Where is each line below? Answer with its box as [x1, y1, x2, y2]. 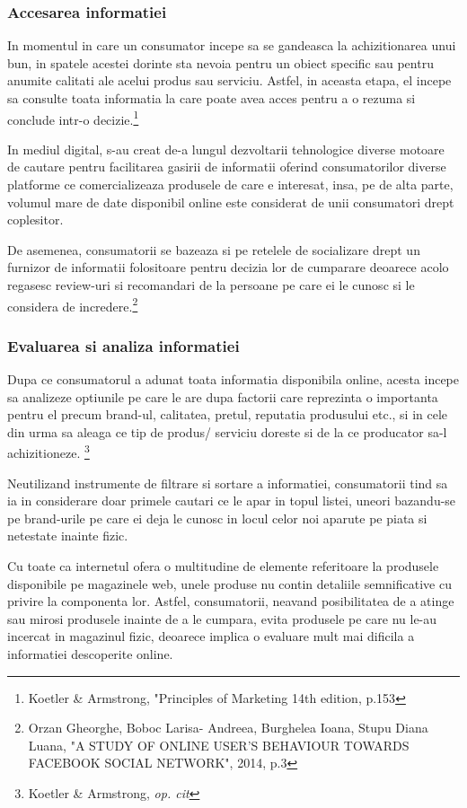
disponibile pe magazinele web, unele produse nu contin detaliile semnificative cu [7, 574, 452, 593]
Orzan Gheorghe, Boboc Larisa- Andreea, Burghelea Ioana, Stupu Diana [28, 718, 428, 737]
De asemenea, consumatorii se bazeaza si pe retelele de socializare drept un [7, 240, 420, 259]
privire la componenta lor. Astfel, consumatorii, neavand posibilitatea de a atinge [7, 592, 454, 610]
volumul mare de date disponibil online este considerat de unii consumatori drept [7, 192, 454, 211]
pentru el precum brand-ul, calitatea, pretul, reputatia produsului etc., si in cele [7, 405, 448, 424]
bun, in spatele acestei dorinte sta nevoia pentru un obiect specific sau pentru [7, 53, 434, 72]
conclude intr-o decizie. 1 [7, 107, 139, 128]
